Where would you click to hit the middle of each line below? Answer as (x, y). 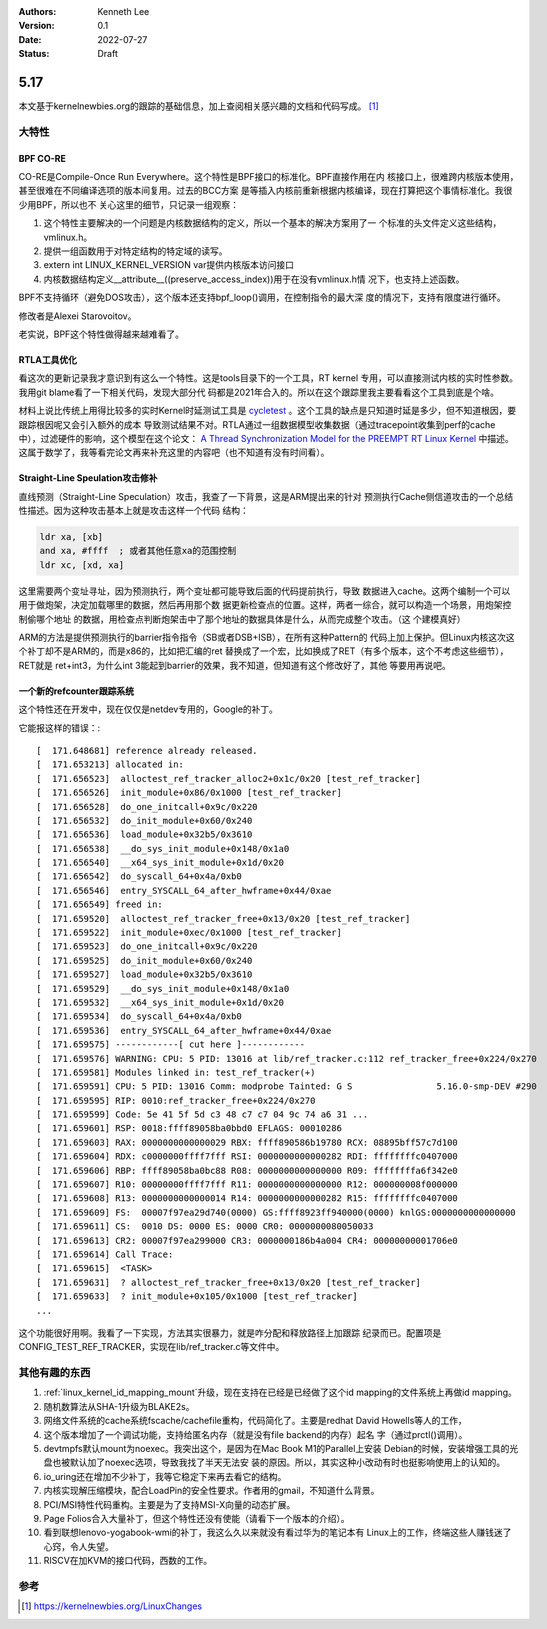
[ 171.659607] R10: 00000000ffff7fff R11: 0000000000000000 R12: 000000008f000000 (247, 1184)
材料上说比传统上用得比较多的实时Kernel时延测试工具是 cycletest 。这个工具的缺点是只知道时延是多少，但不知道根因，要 (267, 411)
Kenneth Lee (123, 11)
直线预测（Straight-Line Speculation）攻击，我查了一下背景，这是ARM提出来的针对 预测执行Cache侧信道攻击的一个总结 (266, 496)
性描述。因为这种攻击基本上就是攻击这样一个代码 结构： (133, 511)
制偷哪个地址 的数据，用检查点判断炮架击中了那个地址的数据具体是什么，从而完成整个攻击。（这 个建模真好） (242, 619)
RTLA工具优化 (47, 359)
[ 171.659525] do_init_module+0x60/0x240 (144, 960)
